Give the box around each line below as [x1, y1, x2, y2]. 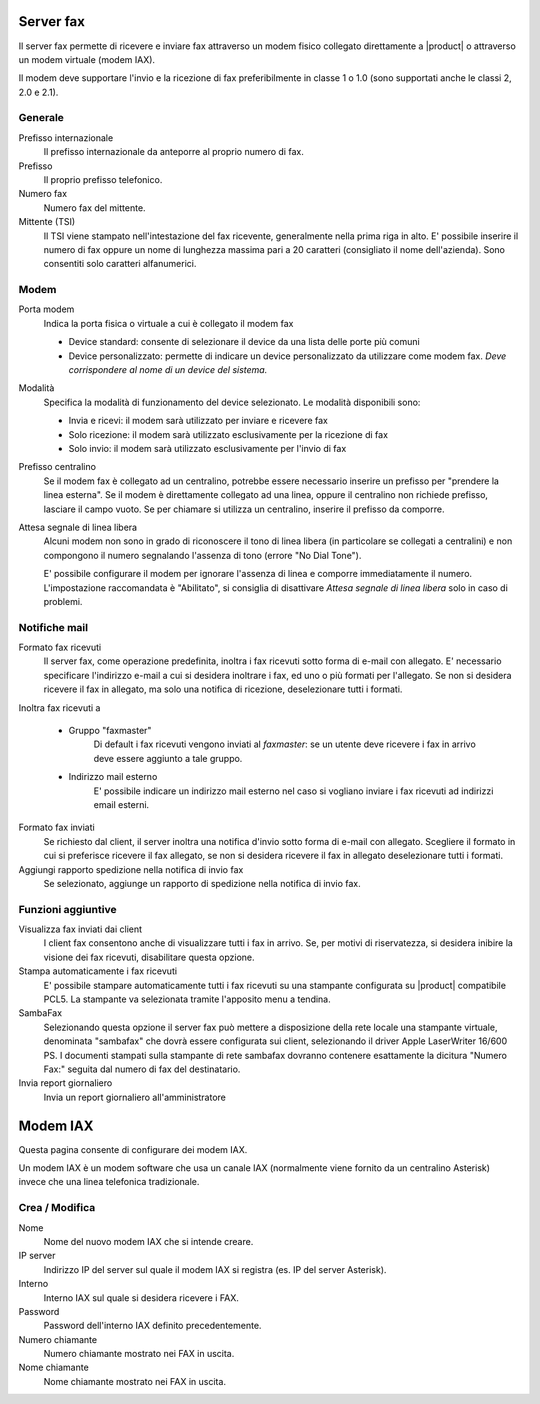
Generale [18, 111, 65, 125]
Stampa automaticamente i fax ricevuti [18, 965, 178, 977]
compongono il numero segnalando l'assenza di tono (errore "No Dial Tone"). [43, 549, 362, 561]
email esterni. [93, 798, 150, 810]
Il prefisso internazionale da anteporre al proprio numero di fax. [43, 146, 304, 158]
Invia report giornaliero [18, 1077, 113, 1089]
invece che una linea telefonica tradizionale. [18, 1176, 200, 1188]
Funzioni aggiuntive [18, 902, 117, 916]
